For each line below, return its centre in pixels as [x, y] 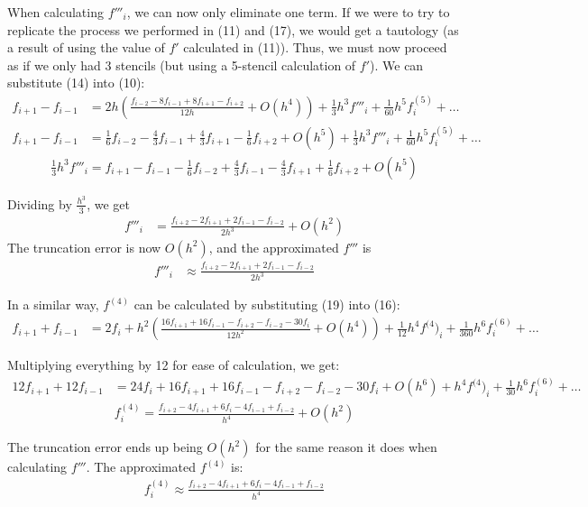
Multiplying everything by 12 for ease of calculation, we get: [174, 365]
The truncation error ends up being [105, 447]
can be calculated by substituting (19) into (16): [267, 304]
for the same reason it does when [346, 447]
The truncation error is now [84, 247]
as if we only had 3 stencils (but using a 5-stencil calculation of [182, 65]
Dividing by [40, 203]
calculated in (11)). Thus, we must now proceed [315, 47]
